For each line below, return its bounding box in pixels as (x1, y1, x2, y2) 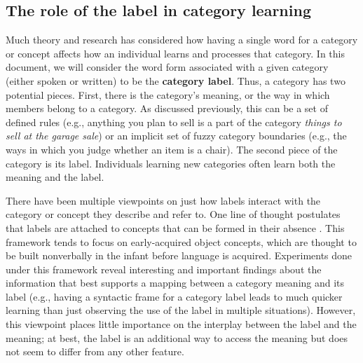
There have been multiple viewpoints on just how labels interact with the (6, 193, 321, 207)
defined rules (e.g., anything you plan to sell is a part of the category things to (6, 114, 342, 129)
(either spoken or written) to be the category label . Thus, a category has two (6, 73, 345, 88)
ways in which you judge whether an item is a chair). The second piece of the (6, 142, 338, 156)
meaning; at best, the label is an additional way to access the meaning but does (6, 330, 348, 345)
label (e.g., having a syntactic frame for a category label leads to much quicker (6, 289, 343, 303)
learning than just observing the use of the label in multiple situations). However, (6, 303, 356, 317)
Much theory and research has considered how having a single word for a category (6, 32, 358, 47)
